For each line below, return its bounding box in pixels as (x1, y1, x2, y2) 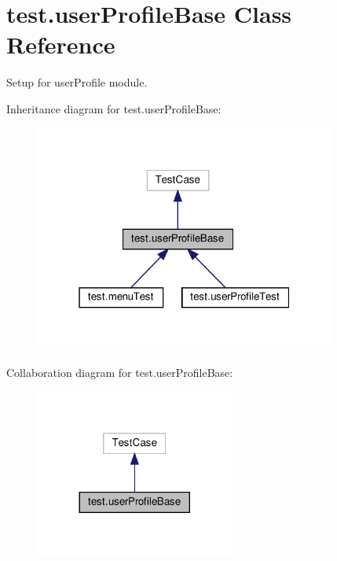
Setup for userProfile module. (6, 74, 148, 90)
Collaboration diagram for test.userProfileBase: (6, 364, 233, 380)
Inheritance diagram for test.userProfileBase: (6, 100, 222, 116)
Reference (6, 28, 115, 61)
